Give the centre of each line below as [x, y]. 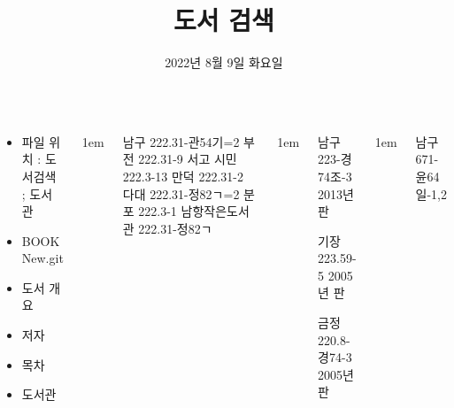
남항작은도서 [215, 211]
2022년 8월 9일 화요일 [224, 62]
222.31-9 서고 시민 [188, 159]
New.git [42, 258]
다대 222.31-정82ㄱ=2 [181, 193]
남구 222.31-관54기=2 [181, 141]
